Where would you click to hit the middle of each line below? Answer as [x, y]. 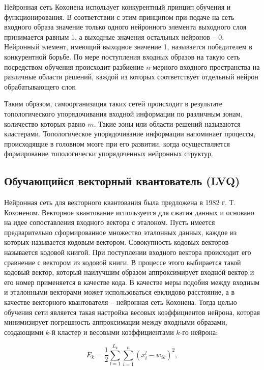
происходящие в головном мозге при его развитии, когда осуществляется [117, 143]
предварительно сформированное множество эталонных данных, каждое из [121, 232]
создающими [24, 332]
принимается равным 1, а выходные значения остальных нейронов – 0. [114, 36]
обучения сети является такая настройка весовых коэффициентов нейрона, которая [132, 312]
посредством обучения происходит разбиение [74, 66]
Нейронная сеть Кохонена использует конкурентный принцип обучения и [118, 7]
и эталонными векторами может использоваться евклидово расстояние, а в [120, 292]
